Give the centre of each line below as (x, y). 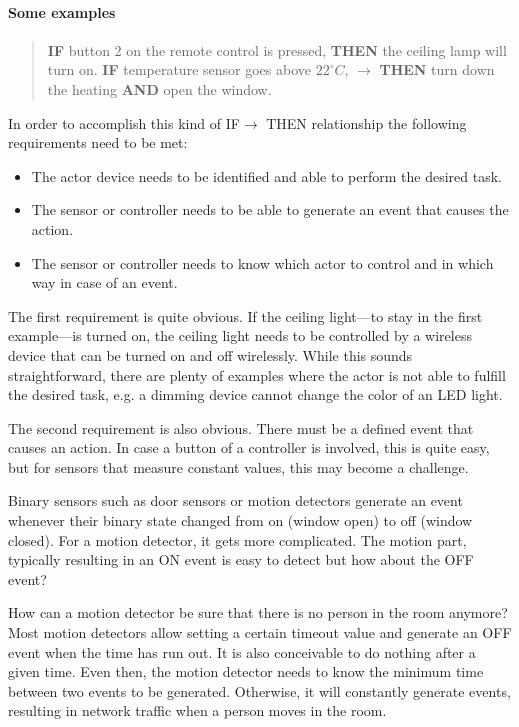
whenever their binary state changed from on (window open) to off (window (240, 520)
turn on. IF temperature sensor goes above (179, 69)
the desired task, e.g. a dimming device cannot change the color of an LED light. (255, 394)
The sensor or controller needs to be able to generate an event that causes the (270, 209)
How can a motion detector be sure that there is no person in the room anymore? (258, 612)
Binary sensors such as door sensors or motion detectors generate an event (235, 500)
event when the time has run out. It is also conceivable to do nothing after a (242, 651)
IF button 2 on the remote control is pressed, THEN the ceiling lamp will (277, 49)
